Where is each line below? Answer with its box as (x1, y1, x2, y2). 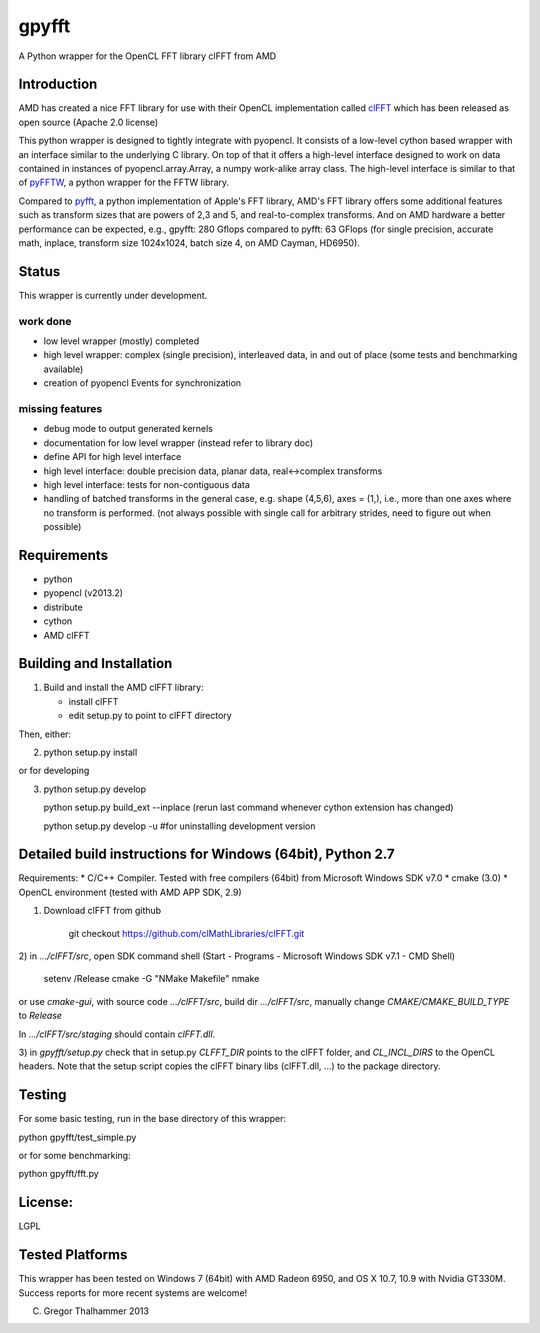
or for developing (18, 765, 90, 777)
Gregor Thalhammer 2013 (43, 1305, 150, 1317)
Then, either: (18, 728, 72, 740)
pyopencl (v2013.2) (43, 587, 124, 599)
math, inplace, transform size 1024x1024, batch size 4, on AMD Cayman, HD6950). (18, 236, 360, 249)
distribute (43, 601, 84, 613)
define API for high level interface (43, 451, 182, 463)
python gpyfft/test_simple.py (18, 1131, 137, 1143)
